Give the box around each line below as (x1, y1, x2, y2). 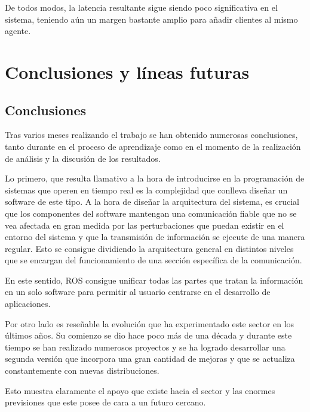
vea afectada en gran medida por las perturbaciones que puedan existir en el (5, 219, 284, 231)
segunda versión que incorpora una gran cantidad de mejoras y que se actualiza (5, 352, 295, 365)
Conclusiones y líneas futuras (5, 59, 250, 84)
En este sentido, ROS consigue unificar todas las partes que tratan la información (5, 273, 303, 286)
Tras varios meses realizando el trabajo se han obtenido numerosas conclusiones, (5, 128, 298, 141)
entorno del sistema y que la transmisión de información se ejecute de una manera (5, 230, 305, 243)
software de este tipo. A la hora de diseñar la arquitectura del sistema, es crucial (5, 195, 299, 208)
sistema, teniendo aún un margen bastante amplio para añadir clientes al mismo (5, 13, 298, 25)
